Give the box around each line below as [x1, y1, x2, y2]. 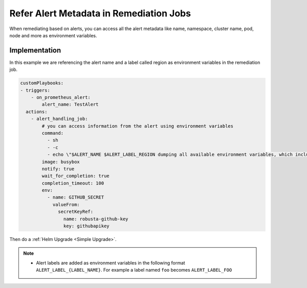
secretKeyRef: [58, 209, 94, 214]
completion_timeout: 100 [41, 180, 104, 186]
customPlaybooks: [20, 80, 64, 86]
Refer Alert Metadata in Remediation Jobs [9, 8, 191, 19]
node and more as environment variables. [9, 32, 97, 38]
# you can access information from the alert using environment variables [41, 123, 234, 129]
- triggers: [20, 87, 51, 93]
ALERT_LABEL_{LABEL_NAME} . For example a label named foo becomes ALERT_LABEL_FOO [36, 267, 232, 273]
